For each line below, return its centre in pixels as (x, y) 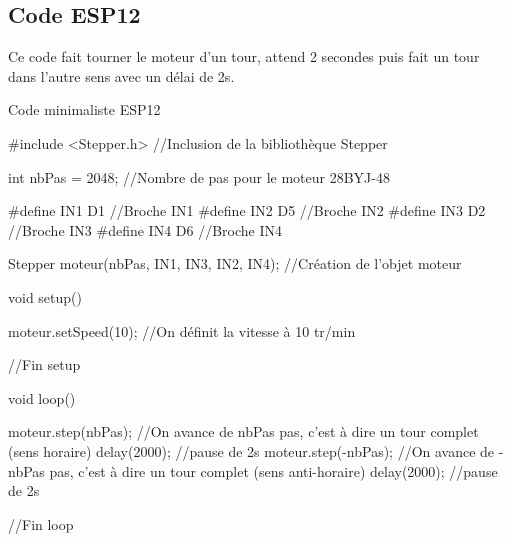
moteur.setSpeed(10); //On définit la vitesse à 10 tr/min (182, 330)
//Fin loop (41, 523)
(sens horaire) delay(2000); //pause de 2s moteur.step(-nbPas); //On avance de (251, 450)
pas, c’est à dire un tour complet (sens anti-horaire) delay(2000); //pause (273, 470)
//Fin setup (44, 364)
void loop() (42, 397)
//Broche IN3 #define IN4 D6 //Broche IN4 (145, 229)
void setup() (45, 296)
